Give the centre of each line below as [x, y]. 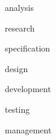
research [20, 28]
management [28, 129]
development [28, 89]
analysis [19, 7]
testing [17, 109]
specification [28, 48]
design [17, 68]
